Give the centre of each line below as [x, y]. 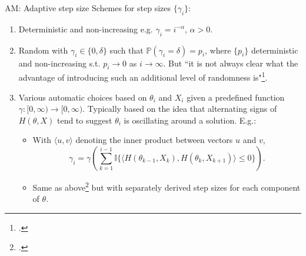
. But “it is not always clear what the [231, 63]
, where [218, 50]
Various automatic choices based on [83, 97]
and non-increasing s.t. [59, 63]
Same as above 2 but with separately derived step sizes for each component [167, 186]
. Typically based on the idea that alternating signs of [180, 109]
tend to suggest [84, 120]
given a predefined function [236, 97]
